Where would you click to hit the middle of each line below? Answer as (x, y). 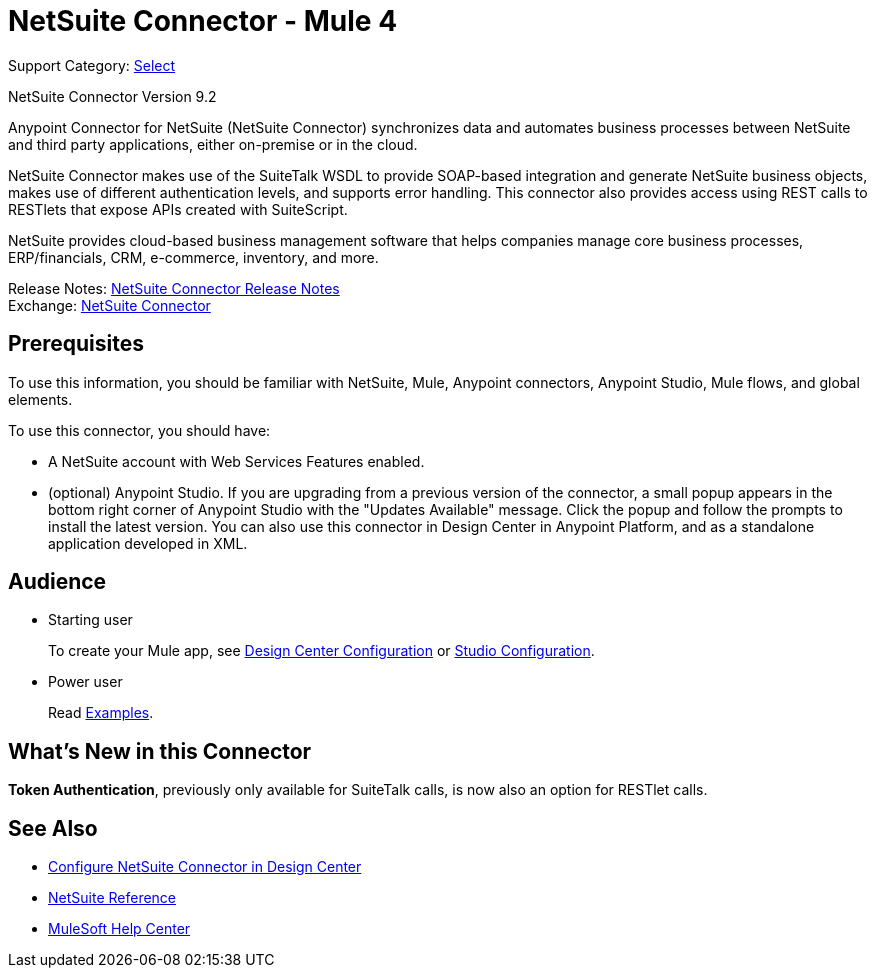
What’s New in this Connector (160, 751)
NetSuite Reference (112, 898)
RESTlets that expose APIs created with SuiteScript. (178, 209)
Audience (57, 582)
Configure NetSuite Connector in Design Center (205, 867)
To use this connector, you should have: (139, 430)
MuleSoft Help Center (119, 929)
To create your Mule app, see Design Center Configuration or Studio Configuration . (321, 651)
